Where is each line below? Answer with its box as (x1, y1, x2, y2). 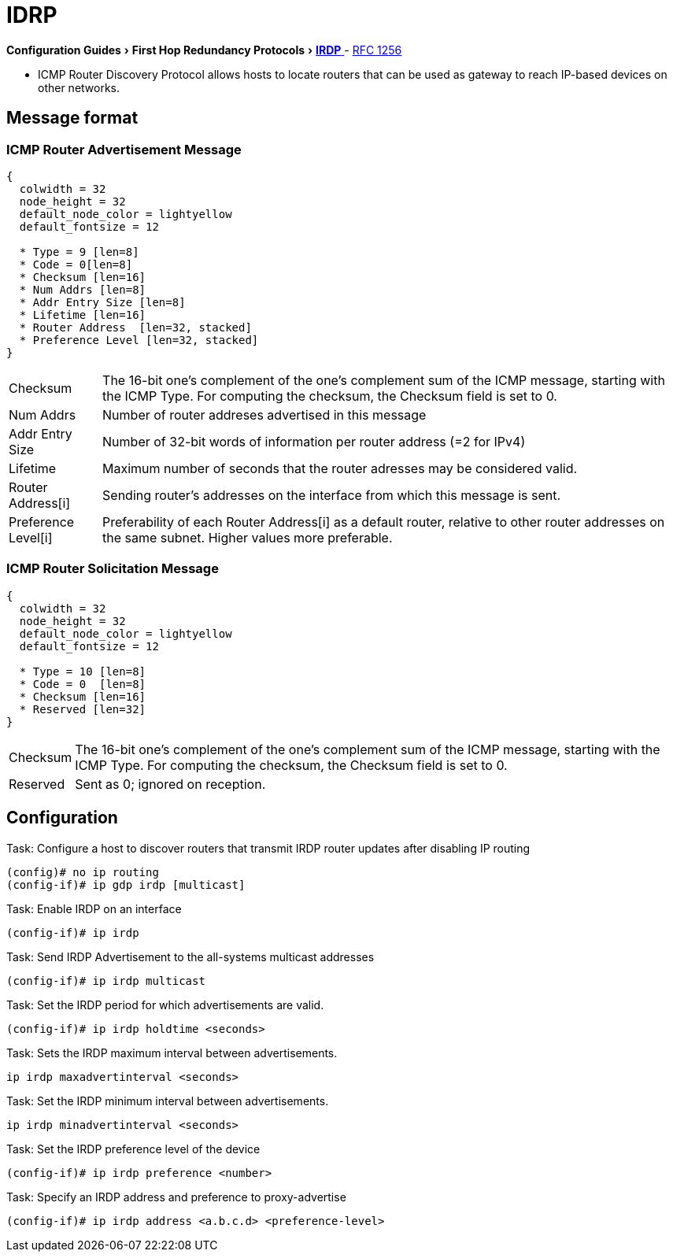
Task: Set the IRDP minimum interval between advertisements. (6, 1093, 329, 1108)
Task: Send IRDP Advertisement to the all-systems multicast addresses (6, 949, 375, 964)
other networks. (38, 80, 120, 94)
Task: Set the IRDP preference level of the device (6, 1141, 261, 1156)
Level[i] (9, 529, 53, 546)
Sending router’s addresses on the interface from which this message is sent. (102, 487, 561, 503)
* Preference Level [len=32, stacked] (19, 333, 259, 346)
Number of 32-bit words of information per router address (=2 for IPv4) (102, 433, 526, 450)
